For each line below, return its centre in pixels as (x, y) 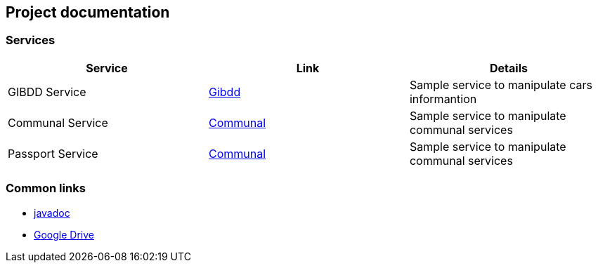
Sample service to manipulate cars (501, 85)
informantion (443, 99)
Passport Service (53, 153)
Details (509, 68)
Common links (46, 188)
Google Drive (64, 234)
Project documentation (88, 12)
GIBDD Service (47, 92)
